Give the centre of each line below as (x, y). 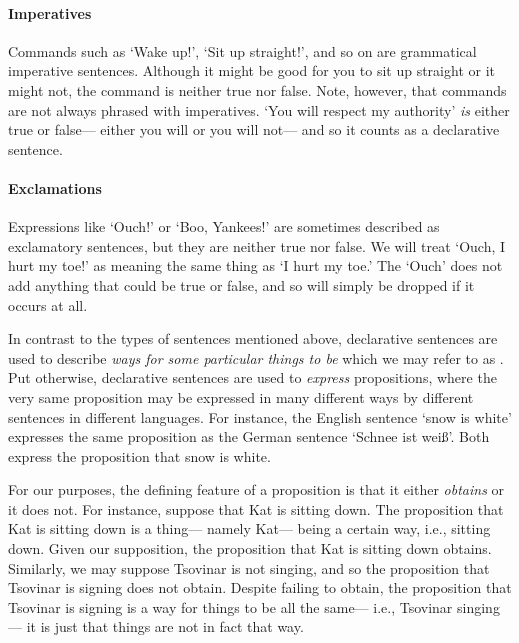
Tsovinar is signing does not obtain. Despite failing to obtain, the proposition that (260, 587)
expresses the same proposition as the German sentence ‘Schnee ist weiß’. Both (249, 436)
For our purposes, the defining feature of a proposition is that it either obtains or (256, 489)
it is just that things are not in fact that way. (165, 626)
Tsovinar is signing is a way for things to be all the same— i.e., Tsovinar (230, 606)
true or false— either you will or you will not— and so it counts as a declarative (254, 129)
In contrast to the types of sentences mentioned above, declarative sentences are (253, 338)
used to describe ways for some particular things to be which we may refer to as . (256, 357)
